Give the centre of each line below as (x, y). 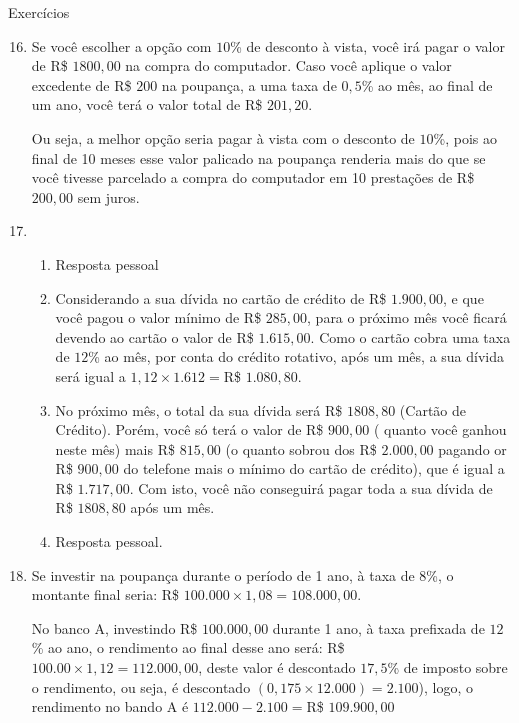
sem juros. (108, 196)
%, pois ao (465, 137)
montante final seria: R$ (105, 594)
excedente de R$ (81, 84)
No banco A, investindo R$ (114, 627)
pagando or (472, 448)
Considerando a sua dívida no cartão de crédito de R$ (221, 297)
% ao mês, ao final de (427, 84)
